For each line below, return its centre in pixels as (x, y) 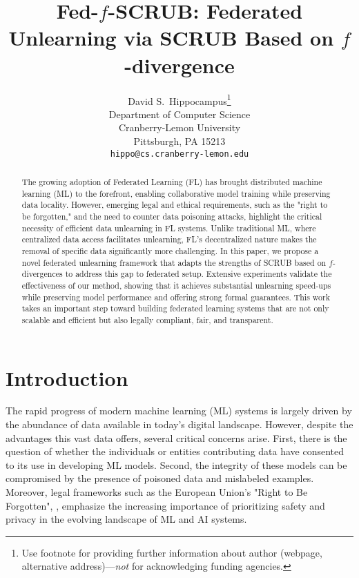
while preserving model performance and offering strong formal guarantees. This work (176, 297)
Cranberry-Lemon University (179, 127)
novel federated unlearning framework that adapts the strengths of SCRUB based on (174, 262)
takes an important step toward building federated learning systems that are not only (175, 308)
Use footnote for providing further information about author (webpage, (172, 552)
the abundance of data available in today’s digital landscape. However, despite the (179, 424)
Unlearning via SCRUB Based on (171, 38)
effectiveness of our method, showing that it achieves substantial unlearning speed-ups (176, 285)
